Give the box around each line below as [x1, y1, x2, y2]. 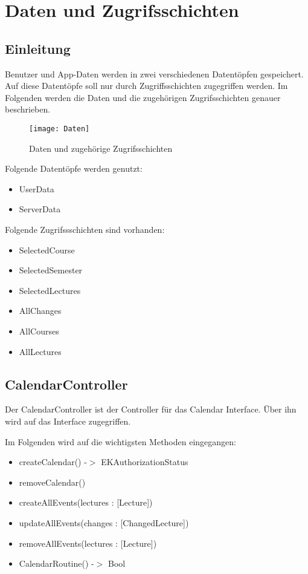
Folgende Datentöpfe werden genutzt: [5, 162, 143, 175]
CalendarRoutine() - [19, 557, 94, 570]
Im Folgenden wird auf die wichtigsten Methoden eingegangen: [5, 435, 236, 448]
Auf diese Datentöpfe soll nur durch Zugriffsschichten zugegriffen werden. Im [5, 79, 288, 92]
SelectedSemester [19, 264, 83, 276]
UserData [19, 182, 54, 195]
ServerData [19, 203, 61, 215]
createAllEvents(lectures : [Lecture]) [19, 496, 153, 509]
